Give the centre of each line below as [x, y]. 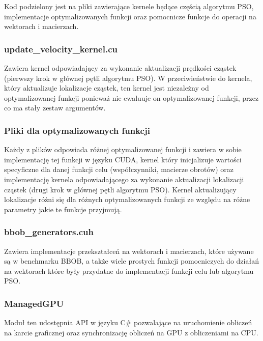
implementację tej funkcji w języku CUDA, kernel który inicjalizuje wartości [123, 159]
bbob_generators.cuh [49, 232]
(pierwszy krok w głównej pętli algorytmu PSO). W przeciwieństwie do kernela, [128, 78]
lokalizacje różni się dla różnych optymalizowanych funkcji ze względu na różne [127, 199]
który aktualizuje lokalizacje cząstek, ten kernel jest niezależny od [107, 88]
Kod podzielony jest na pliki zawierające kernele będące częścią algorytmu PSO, [129, 6]
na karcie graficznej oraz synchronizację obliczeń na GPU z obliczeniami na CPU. [131, 332]
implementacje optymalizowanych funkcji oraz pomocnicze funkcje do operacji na [130, 16]
